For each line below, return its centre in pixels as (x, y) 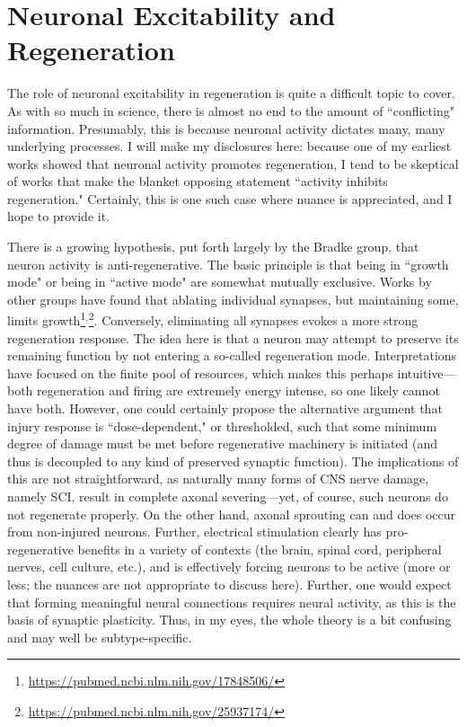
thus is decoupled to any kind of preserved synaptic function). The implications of (233, 461)
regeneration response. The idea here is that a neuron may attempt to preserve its (233, 337)
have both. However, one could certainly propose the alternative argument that (225, 408)
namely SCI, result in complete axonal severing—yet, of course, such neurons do (228, 496)
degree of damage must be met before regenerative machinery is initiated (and (223, 443)
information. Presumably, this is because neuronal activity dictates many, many (226, 128)
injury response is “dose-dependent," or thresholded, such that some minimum (222, 426)
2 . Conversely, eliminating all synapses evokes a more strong (253, 319)
